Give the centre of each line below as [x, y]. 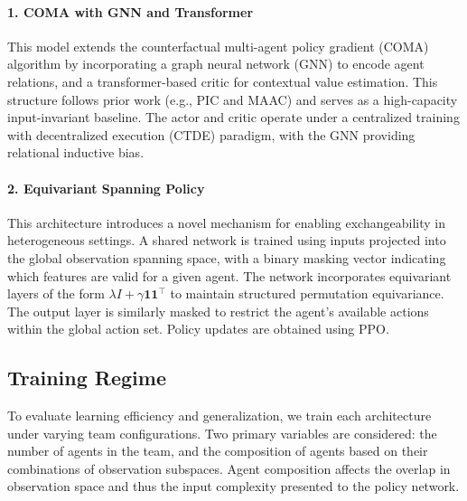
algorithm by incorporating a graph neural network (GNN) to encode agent [216, 64]
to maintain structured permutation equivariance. [307, 293]
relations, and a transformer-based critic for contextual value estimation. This [223, 81]
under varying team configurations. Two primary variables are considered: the [222, 433]
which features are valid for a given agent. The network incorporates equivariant [229, 275]
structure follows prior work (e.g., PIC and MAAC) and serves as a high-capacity [233, 99]
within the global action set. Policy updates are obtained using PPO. [198, 329]
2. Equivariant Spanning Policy [106, 188]
